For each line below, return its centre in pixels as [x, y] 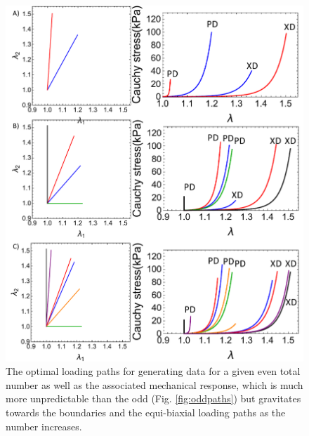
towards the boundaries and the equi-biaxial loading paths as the [146, 412]
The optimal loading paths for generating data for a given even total [153, 371]
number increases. [44, 426]
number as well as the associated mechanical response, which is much [154, 384]
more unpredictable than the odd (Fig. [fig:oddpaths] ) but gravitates [153, 398]
